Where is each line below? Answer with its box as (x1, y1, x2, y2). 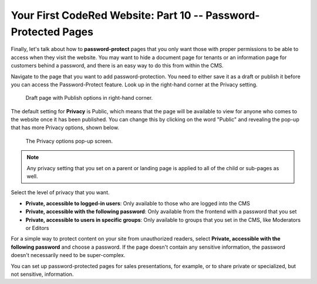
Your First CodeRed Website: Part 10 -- (11, 9, 204, 22)
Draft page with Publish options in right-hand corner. (25, 94, 153, 102)
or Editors (25, 224, 49, 231)
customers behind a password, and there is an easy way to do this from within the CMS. (11, 62, 224, 69)
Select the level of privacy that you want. (11, 189, 110, 196)
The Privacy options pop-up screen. (25, 137, 113, 144)
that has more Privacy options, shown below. (11, 124, 120, 131)
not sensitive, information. (11, 271, 74, 278)
